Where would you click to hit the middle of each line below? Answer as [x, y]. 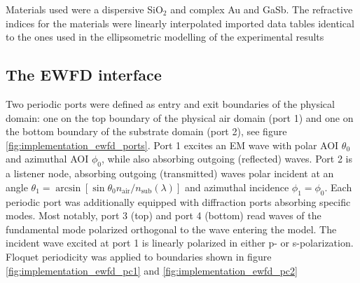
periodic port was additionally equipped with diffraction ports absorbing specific [178, 201]
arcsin [68, 188]
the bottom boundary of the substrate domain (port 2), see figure [146, 131]
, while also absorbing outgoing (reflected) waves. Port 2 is [227, 159]
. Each [338, 187]
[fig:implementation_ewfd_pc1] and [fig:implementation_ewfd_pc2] [152, 270]
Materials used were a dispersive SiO [84, 9]
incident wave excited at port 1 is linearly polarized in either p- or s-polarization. [180, 243]
